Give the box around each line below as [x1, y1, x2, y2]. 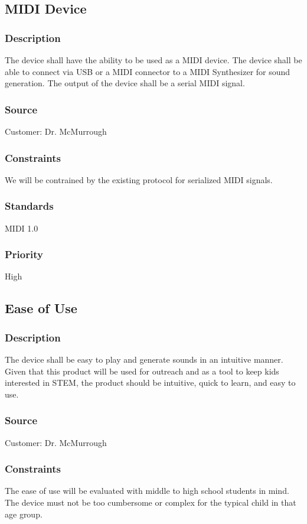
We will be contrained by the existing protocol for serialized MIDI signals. [5, 173, 273, 185]
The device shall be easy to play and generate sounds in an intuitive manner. [5, 353, 283, 366]
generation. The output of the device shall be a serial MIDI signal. [5, 77, 245, 89]
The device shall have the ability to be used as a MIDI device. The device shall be [5, 54, 302, 66]
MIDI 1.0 [5, 222, 38, 234]
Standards [5, 198, 54, 213]
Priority [5, 247, 43, 262]
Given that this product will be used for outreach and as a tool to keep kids [5, 364, 279, 377]
